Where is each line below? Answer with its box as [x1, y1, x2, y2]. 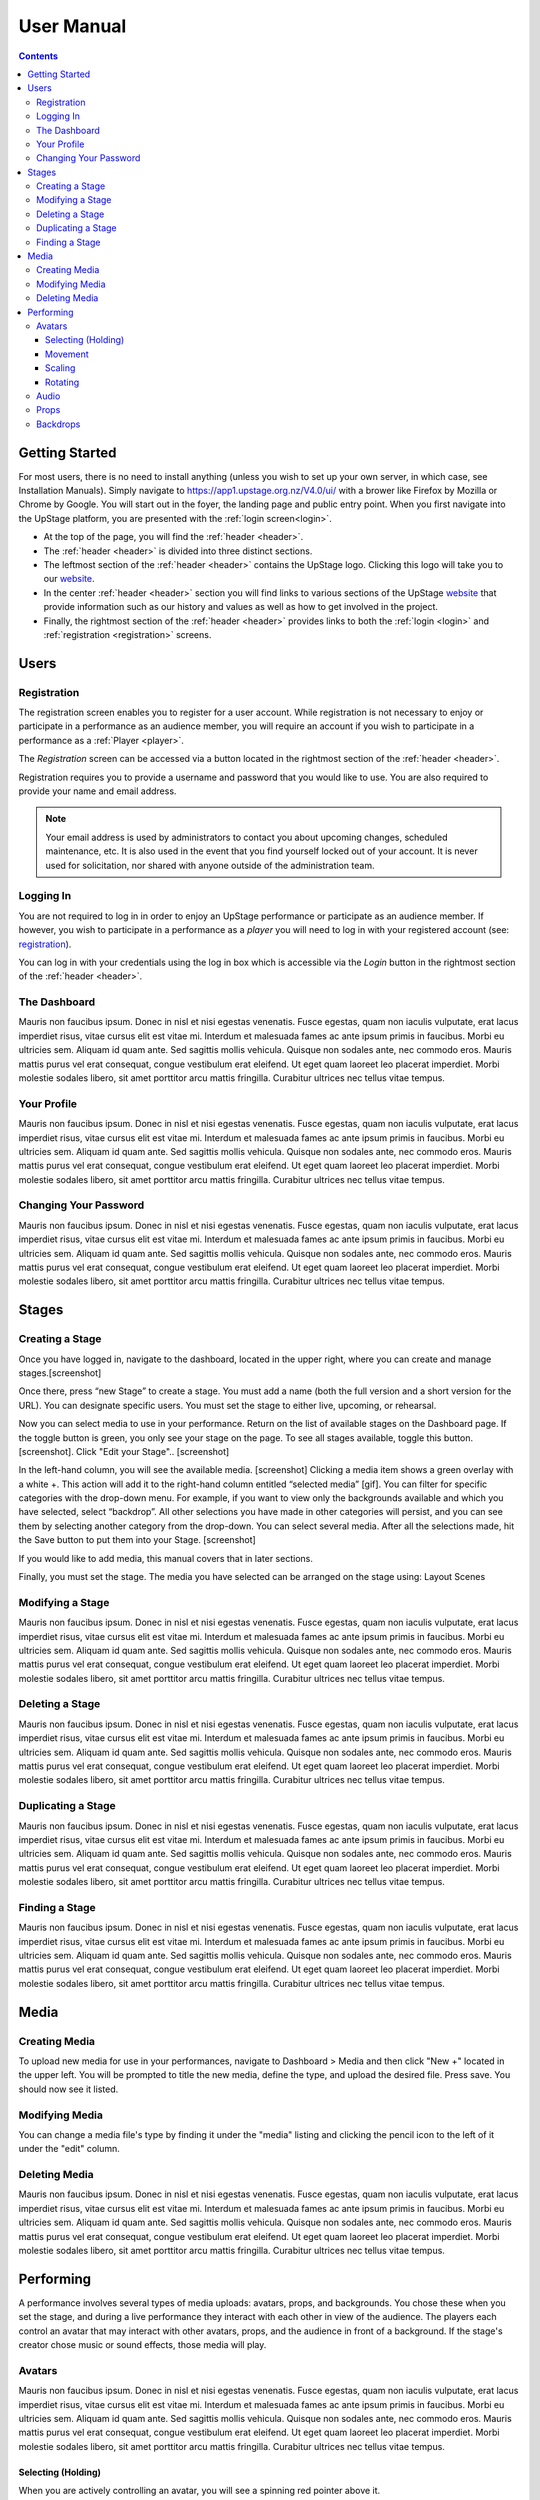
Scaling [45, 362, 76, 374]
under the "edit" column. [18, 2143, 120, 2155]
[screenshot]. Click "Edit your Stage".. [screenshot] [18, 1445, 230, 1457]
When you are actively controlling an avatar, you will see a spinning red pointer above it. [18, 2485, 381, 2497]
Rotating [45, 376, 80, 388]
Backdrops [36, 418, 81, 430]
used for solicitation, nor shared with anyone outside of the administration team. [45, 859, 375, 871]
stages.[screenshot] [18, 1366, 102, 1379]
